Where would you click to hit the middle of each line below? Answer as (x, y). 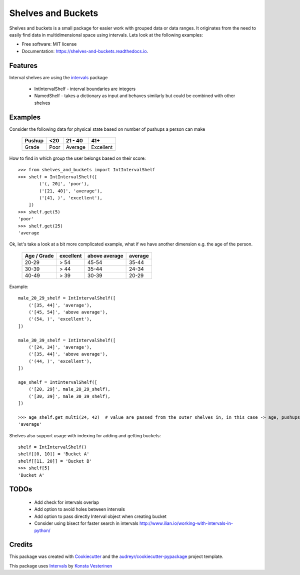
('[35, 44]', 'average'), (60, 305)
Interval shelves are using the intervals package (58, 77)
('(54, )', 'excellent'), (60, 319)
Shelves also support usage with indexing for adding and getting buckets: (85, 435)
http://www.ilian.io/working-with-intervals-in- (186, 523)
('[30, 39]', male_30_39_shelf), (69, 396)
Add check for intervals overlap (67, 502)
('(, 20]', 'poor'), (64, 184)
